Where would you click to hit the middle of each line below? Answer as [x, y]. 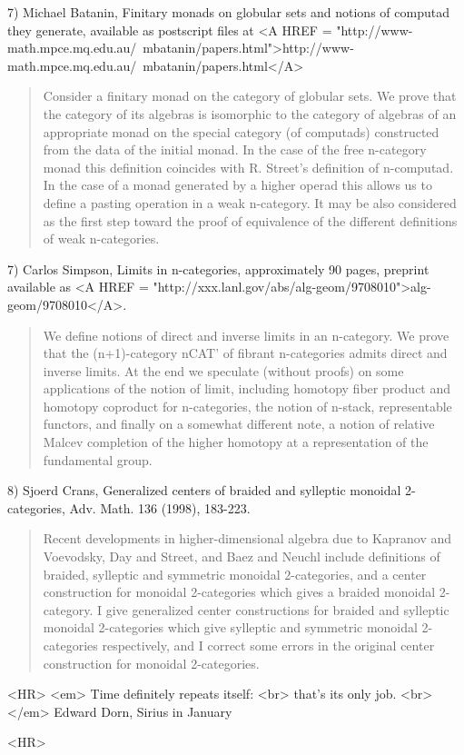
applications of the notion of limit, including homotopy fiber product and [247, 388]
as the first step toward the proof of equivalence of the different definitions [250, 220]
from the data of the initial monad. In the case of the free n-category [235, 149]
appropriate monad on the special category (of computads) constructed [241, 131]
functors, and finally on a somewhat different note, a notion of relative [239, 424]
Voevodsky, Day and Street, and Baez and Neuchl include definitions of [242, 556]
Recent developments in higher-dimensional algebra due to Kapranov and [247, 538]
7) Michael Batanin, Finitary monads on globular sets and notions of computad [228, 12]
